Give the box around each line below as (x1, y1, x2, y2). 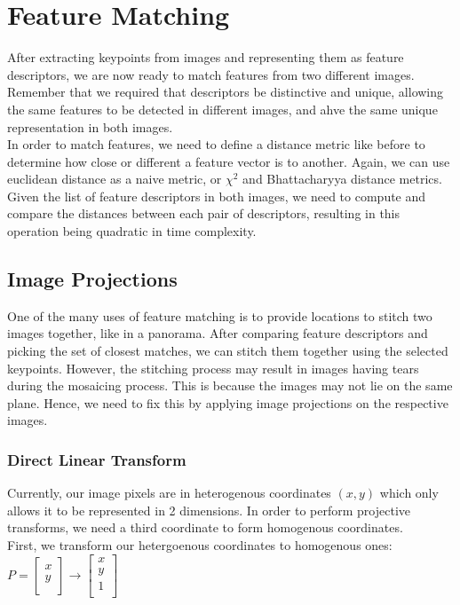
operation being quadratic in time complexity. (7, 222, 257, 240)
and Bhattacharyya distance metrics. (242, 169, 442, 188)
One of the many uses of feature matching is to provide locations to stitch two (7, 306, 432, 325)
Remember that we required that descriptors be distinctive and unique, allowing (7, 82, 444, 101)
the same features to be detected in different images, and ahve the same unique (7, 99, 438, 118)
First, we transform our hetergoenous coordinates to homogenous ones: (7, 536, 393, 554)
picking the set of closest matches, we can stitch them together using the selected (7, 342, 448, 360)
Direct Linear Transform (7, 448, 186, 470)
